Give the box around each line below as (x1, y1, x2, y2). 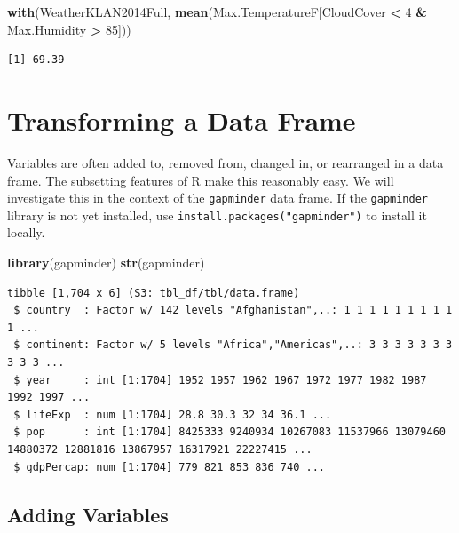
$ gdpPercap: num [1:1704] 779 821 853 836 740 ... (13, 460, 325, 473)
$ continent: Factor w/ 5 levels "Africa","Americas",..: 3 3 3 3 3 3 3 (13, 338, 453, 352)
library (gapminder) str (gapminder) (7, 253, 205, 271)
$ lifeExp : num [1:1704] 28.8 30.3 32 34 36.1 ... (13, 408, 332, 421)
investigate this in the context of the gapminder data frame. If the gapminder (7, 188, 428, 207)
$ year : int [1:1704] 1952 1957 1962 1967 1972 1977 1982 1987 (13, 373, 427, 386)
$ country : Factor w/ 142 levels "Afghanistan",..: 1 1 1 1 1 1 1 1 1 (13, 304, 453, 317)
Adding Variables (7, 500, 169, 528)
